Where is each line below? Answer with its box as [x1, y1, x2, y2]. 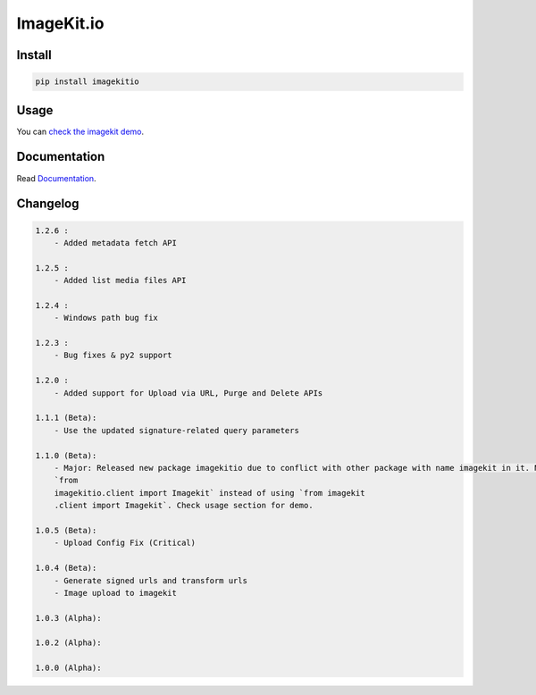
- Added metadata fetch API [54, 238, 178, 247]
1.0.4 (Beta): [35, 563, 97, 574]
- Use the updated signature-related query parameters [54, 425, 299, 435]
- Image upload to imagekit [54, 588, 178, 598]
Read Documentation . [16, 172, 97, 183]
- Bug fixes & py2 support [54, 350, 173, 361]
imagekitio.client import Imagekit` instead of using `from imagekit [54, 488, 365, 498]
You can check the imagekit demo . [16, 126, 145, 137]
